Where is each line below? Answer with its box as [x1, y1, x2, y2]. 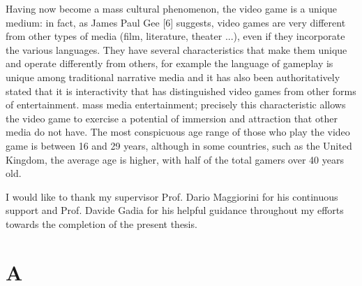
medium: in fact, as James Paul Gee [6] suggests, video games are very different [6, 15, 346, 29]
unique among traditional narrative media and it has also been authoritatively [6, 69, 340, 84]
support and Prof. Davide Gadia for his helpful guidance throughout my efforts [6, 203, 344, 217]
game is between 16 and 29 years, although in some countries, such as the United [6, 138, 352, 152]
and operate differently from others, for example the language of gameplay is [6, 56, 333, 71]
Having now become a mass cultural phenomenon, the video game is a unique [6, 1, 338, 15]
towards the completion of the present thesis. [6, 216, 197, 231]
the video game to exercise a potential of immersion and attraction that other [6, 110, 338, 125]
